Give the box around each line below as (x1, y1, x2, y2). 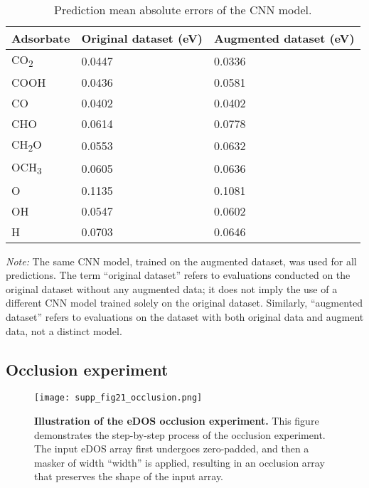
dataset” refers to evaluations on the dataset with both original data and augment (6, 309, 364, 324)
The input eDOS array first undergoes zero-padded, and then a (34, 441, 309, 456)
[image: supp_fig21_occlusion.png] (34, 393, 203, 403)
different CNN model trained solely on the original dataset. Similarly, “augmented (6, 295, 363, 310)
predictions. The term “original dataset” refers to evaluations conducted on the (6, 267, 351, 282)
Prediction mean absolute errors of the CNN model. (54, 1, 312, 18)
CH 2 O (11, 136, 42, 155)
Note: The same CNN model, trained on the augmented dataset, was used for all (6, 253, 357, 268)
